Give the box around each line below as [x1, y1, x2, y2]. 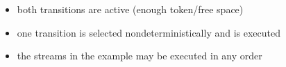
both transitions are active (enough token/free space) [17, 2, 244, 16]
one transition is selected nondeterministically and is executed [17, 25, 281, 39]
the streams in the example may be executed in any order [17, 48, 262, 63]
